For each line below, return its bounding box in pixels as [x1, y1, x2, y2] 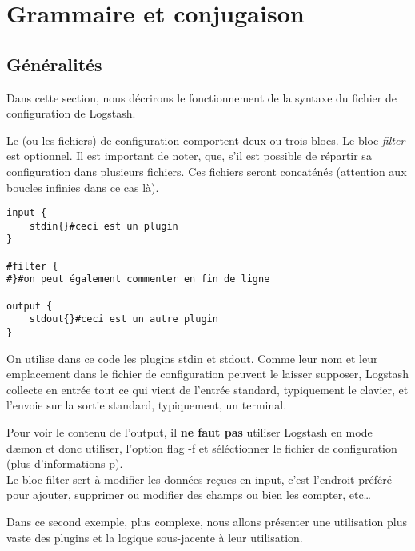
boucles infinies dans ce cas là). [6, 178, 159, 195]
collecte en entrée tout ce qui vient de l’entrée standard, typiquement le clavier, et [6, 381, 409, 397]
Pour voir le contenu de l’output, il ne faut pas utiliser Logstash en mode [6, 424, 373, 441]
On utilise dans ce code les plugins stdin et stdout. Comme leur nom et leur [6, 349, 378, 366]
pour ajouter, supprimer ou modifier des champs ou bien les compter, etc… [6, 486, 371, 503]
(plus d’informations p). [6, 455, 123, 472]
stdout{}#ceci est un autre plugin [29, 313, 218, 325]
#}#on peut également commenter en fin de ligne [6, 274, 270, 285]
